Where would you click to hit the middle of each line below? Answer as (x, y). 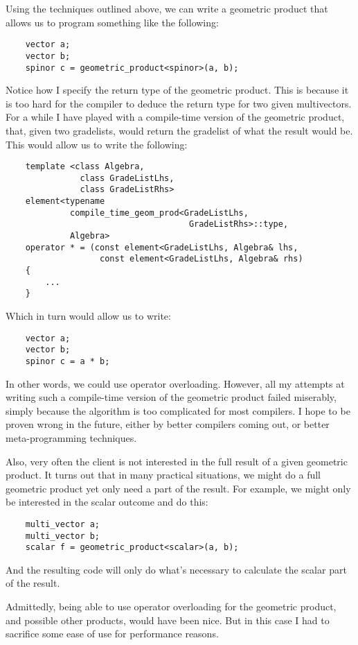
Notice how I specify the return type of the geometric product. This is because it (177, 90)
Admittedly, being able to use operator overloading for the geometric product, (171, 607)
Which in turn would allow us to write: (88, 316)
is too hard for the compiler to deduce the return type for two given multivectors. (179, 103)
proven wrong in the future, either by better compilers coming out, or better (168, 424)
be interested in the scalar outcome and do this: (107, 502)
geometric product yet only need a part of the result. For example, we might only (178, 488)
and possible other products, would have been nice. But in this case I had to (168, 620)
